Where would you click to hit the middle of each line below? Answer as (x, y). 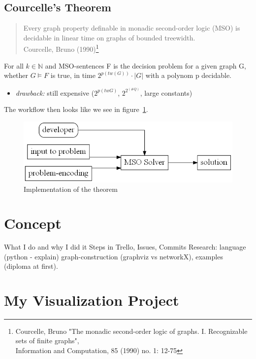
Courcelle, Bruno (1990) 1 (61, 48)
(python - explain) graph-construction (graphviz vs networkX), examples (113, 256)
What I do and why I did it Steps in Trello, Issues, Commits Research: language (125, 246)
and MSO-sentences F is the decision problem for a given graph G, (146, 65)
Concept (33, 223)
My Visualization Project (92, 300)
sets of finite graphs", (47, 341)
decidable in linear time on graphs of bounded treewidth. (109, 37)
